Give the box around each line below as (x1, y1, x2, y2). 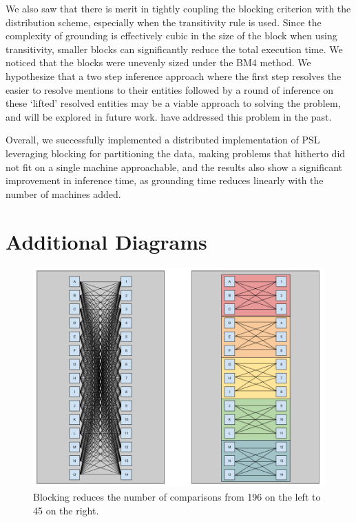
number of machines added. (6, 186, 121, 201)
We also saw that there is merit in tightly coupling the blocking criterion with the (6, 1, 351, 15)
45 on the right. (33, 503, 99, 517)
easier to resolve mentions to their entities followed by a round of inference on (6, 82, 334, 97)
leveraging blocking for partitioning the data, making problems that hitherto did (6, 145, 346, 160)
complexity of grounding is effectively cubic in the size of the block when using (6, 28, 337, 43)
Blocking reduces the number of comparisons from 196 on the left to (33, 490, 321, 504)
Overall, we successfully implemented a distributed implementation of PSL (6, 132, 320, 147)
